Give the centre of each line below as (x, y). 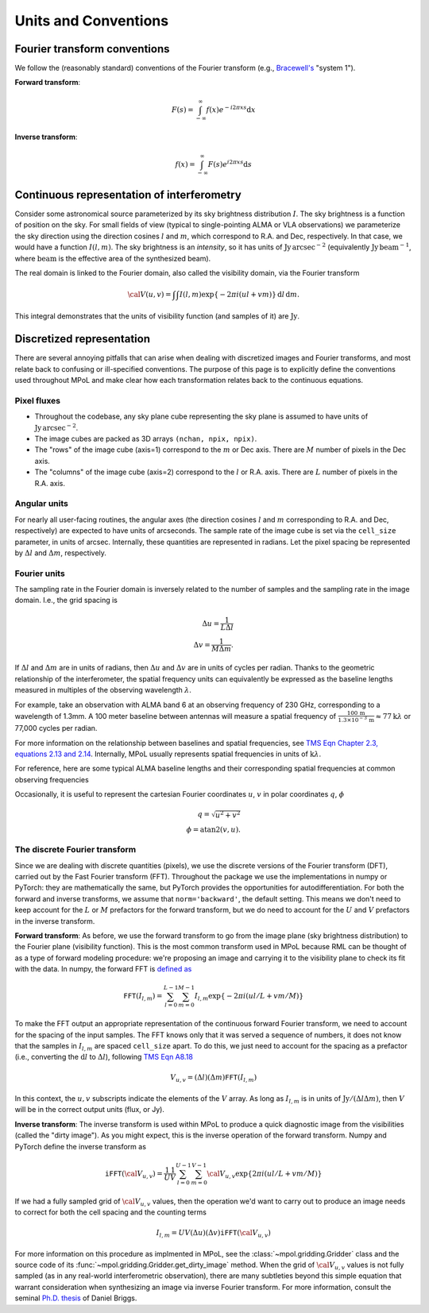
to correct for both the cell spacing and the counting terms (110, 1212)
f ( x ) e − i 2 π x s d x (231, 109)
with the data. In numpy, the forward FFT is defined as (103, 969)
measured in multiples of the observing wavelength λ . (103, 690)
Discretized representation (83, 339)
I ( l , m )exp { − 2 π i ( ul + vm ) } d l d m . (239, 294)
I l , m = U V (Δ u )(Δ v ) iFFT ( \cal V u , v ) (214, 1234)
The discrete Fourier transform (75, 850)
